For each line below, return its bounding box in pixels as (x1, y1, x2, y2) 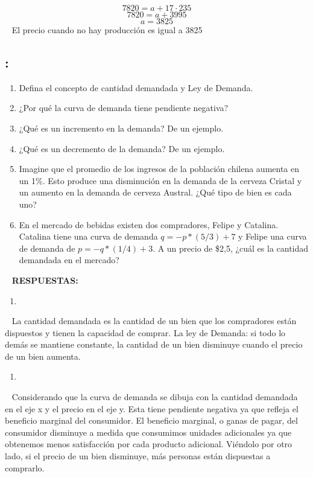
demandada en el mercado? (19, 253, 119, 266)
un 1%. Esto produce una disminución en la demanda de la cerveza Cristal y (19, 174, 302, 186)
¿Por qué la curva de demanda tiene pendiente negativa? (19, 101, 229, 114)
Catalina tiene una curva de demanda (19, 230, 158, 243)
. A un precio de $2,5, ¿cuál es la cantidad (153, 241, 309, 254)
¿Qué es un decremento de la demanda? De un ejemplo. (19, 142, 225, 155)
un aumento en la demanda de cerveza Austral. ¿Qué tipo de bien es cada (19, 186, 292, 199)
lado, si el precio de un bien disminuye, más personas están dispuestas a (5, 450, 271, 462)
